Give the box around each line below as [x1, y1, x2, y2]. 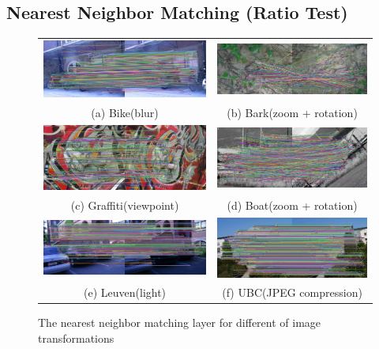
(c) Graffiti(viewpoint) [70, 196, 179, 213]
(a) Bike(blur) [91, 104, 159, 120]
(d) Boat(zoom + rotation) [227, 196, 358, 213]
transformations [38, 330, 114, 347]
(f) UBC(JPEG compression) [222, 284, 362, 301]
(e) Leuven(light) [84, 284, 167, 301]
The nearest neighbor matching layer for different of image [38, 314, 321, 331]
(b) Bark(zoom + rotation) [227, 104, 358, 120]
